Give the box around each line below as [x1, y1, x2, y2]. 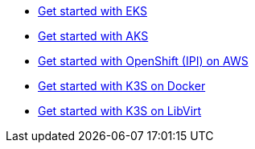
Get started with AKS [38, 29, 149, 43]
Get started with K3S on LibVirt [38, 104, 202, 118]
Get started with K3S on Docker [38, 79, 206, 93]
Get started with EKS [38, 4, 147, 18]
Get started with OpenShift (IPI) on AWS [38, 54, 249, 68]
